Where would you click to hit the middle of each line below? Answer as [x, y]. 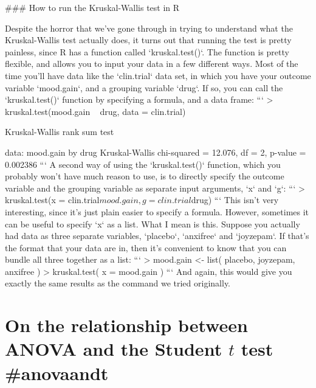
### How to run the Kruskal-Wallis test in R [92, 7]
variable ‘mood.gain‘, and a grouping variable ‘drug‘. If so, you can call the [144, 87]
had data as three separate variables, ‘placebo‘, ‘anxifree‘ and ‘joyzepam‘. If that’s [157, 236]
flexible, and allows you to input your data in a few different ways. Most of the [152, 64]
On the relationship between [126, 325]
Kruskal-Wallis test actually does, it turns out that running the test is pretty [148, 40]
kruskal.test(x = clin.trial [52, 200]
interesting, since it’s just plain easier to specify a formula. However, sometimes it [157, 211]
